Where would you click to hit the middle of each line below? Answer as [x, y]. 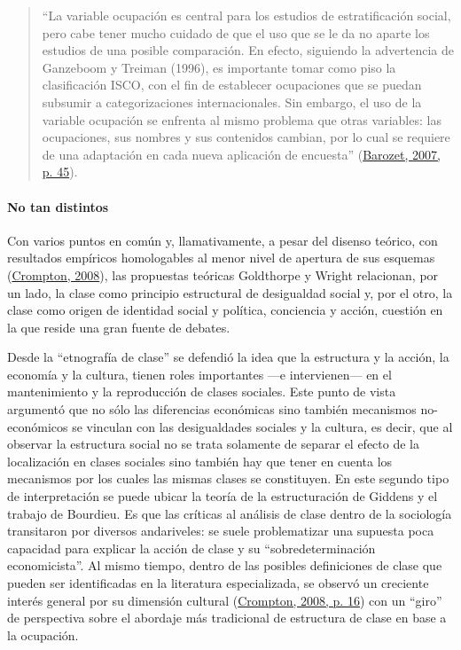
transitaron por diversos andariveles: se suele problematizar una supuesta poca [221, 531]
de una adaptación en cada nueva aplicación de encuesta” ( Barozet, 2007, [241, 154]
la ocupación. [43, 634]
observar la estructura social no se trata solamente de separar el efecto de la [213, 444]
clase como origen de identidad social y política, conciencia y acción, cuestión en [225, 310]
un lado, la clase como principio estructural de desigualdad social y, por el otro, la [230, 292]
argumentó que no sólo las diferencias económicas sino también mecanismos [212, 409]
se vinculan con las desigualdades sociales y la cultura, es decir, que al [262, 426]
